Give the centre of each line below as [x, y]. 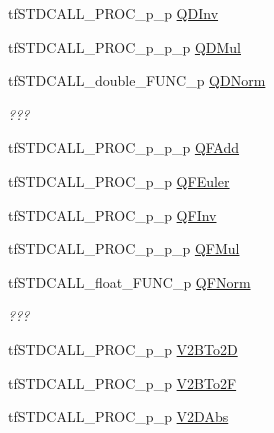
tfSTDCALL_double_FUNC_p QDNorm [137, 80]
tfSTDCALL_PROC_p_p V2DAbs [118, 416]
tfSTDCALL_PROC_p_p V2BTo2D [123, 348]
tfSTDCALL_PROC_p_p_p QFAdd [124, 147]
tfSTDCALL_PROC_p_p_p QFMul [124, 248]
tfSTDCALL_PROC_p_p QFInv [112, 214]
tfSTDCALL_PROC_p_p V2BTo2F [122, 382]
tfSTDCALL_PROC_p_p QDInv [113, 13]
